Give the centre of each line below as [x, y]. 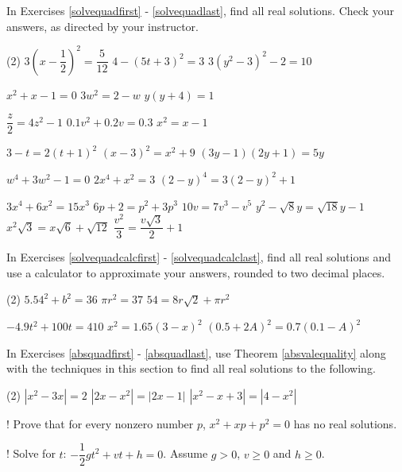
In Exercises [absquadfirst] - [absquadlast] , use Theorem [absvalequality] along [196, 352]
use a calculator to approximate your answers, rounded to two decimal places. [196, 272]
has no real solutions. [345, 423]
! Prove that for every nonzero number [100, 423]
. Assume [186, 453]
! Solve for [31, 453]
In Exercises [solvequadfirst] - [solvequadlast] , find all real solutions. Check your [200, 10]
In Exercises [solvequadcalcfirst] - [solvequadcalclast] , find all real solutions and [199, 257]
